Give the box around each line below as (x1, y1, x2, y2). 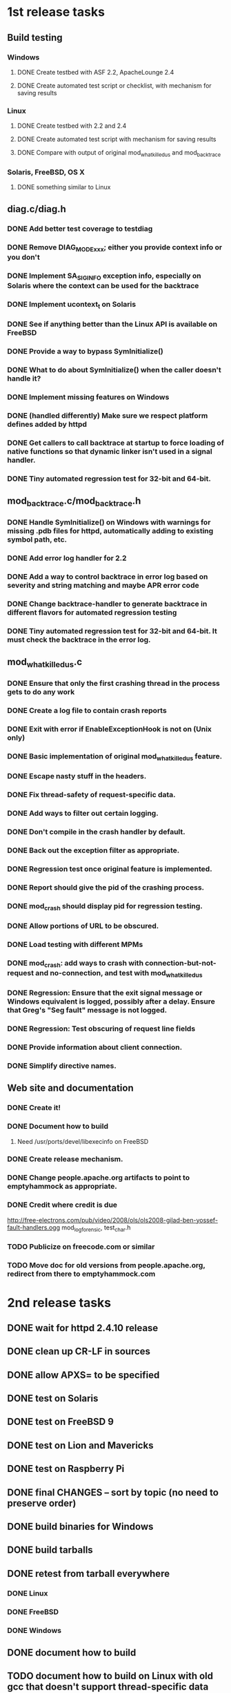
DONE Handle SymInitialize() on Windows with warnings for (7, 517, 211, 527)
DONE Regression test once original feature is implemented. (7, 864, 212, 874)
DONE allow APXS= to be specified (7, 1369, 160, 1381)
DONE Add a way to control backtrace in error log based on (7, 571, 208, 581)
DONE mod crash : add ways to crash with (7, 958, 143, 969)
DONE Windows (7, 1625, 62, 1635)
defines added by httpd (7, 419, 88, 429)
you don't (7, 252, 40, 262)
